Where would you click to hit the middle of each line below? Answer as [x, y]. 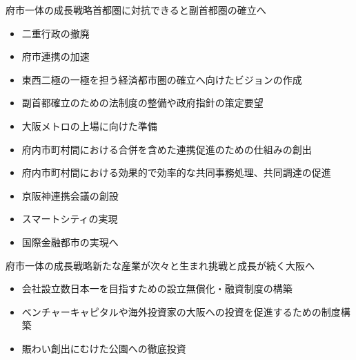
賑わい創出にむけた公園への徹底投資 [104, 348]
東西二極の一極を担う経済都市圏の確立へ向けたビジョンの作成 [162, 79]
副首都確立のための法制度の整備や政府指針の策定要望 [142, 103]
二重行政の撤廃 [56, 33]
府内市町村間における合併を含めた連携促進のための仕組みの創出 [167, 149]
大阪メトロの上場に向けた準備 [89, 125]
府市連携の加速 [56, 56]
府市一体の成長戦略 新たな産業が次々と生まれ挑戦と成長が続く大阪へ [160, 265]
